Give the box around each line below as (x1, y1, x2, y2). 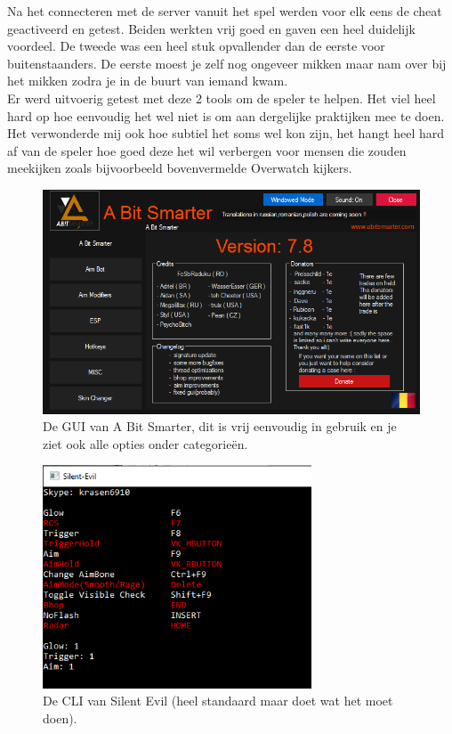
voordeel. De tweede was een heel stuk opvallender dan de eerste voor (7, 37, 385, 55)
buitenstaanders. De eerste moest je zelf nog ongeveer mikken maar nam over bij (7, 53, 447, 72)
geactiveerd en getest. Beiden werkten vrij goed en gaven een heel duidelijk (7, 19, 416, 37)
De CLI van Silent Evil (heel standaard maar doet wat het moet (43, 691, 393, 710)
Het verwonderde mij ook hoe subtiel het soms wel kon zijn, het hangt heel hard (7, 124, 445, 143)
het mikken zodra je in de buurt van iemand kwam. (7, 71, 288, 90)
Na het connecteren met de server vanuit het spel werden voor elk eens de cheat (7, 2, 442, 20)
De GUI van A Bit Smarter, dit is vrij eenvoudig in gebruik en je (43, 417, 397, 436)
